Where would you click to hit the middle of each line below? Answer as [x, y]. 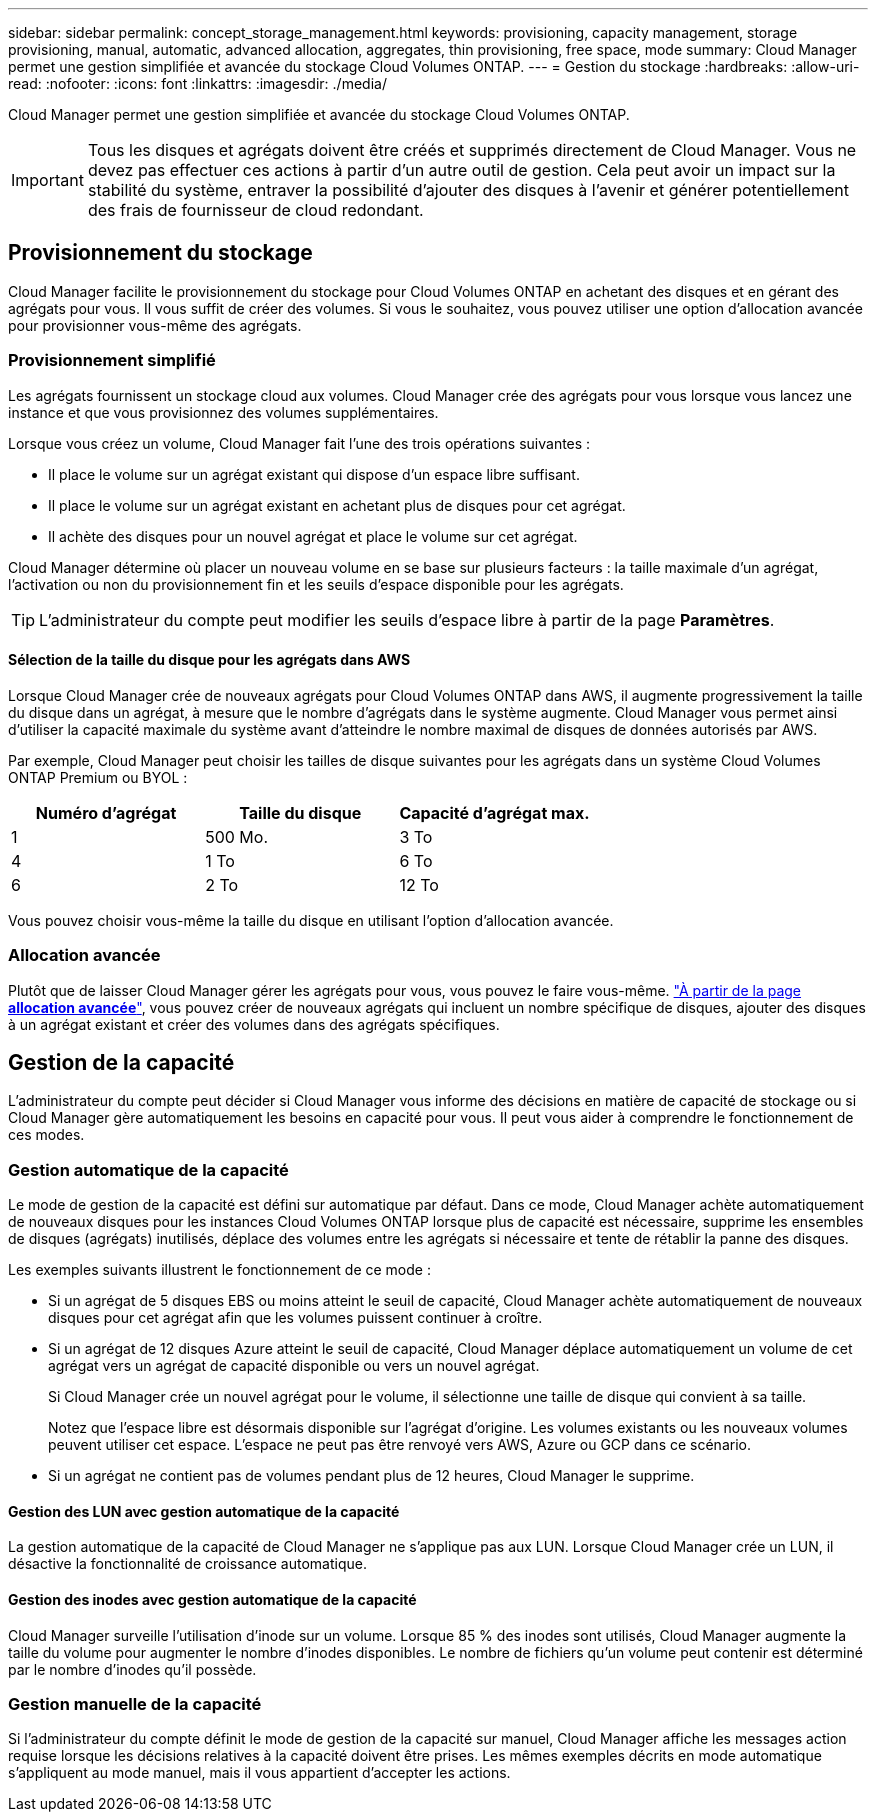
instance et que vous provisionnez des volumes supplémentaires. [223, 412]
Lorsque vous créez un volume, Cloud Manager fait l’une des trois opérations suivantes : [299, 443]
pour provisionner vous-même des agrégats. [155, 325]
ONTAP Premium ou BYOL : [98, 777]
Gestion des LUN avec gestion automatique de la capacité [204, 1511]
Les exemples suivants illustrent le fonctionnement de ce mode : [219, 1270]
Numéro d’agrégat [106, 812]
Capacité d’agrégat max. [494, 812]
